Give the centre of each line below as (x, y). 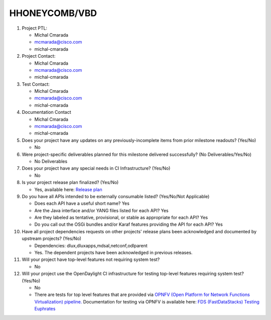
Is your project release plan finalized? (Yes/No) (70, 183)
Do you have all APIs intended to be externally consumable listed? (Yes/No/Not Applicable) (116, 196)
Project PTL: (35, 28)
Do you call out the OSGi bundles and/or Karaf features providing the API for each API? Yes (128, 224)
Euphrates (45, 309)
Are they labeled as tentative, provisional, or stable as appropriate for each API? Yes (121, 218)
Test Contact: (36, 84)
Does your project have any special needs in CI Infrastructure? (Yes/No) (96, 169)
